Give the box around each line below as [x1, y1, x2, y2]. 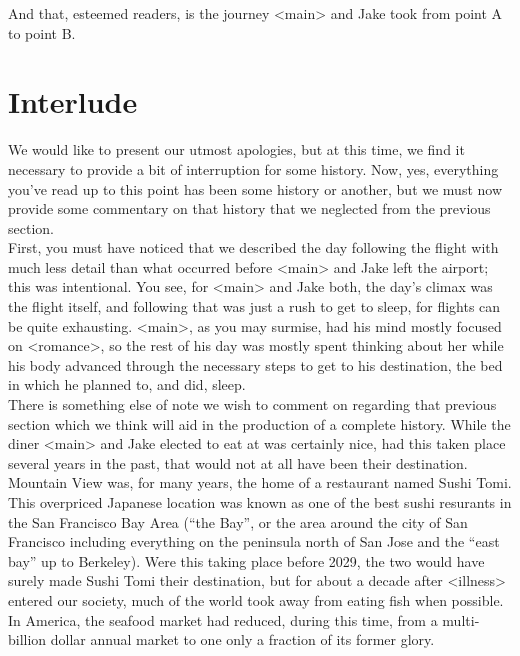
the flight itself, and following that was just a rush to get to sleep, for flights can [8, 296, 501, 317]
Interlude [8, 81, 138, 122]
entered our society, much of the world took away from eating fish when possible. [8, 589, 504, 610]
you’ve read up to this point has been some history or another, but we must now [8, 178, 503, 199]
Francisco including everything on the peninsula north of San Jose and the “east [8, 531, 500, 552]
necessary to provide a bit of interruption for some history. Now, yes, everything [8, 158, 499, 179]
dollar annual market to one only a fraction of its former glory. [50, 629, 435, 650]
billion [8, 629, 47, 650]
